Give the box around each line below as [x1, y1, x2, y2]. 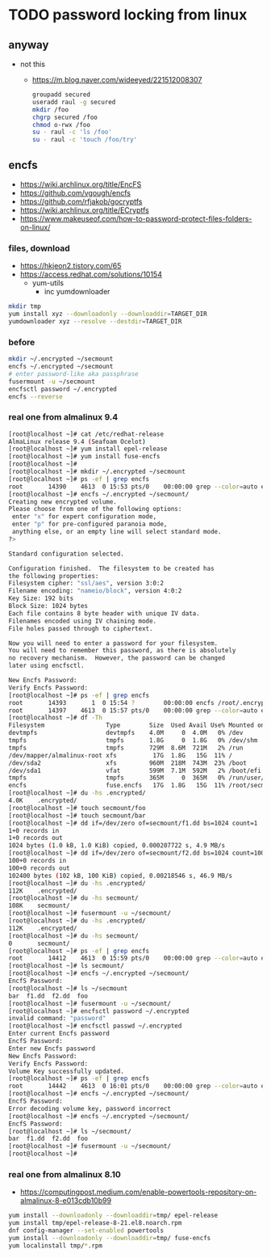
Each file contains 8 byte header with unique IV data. [8, 609, 200, 618]
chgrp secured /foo [31, 113, 98, 121]
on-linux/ [19, 222, 51, 232]
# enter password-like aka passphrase [8, 369, 139, 378]
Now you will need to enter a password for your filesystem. [8, 639, 219, 648]
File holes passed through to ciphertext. [8, 624, 153, 632]
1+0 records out [8, 834, 63, 842]
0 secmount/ [8, 939, 70, 948]
